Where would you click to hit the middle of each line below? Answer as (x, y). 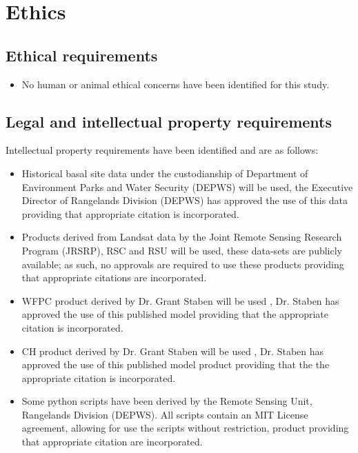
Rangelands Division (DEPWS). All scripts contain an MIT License (165, 414)
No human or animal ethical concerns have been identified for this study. (176, 84)
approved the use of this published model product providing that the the (176, 364)
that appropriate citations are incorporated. (114, 278)
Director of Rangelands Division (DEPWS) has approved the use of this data (185, 200)
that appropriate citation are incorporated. (112, 442)
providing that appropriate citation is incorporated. (130, 213)
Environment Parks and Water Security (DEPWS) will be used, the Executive (187, 187)
